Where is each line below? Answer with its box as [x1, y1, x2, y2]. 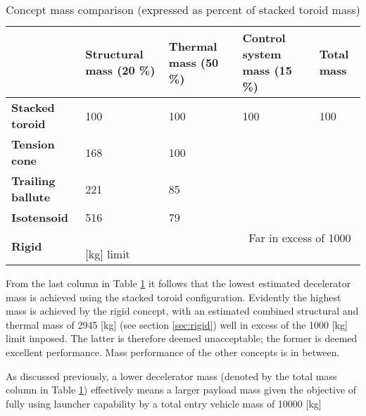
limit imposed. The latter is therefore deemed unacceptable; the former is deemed [6, 331, 358, 346]
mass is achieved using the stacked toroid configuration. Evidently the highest [6, 289, 341, 304]
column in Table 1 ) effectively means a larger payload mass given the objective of [6, 382, 357, 397]
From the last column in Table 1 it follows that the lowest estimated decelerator [6, 276, 351, 290]
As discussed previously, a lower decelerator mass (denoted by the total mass [6, 368, 337, 383]
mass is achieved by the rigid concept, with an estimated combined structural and [6, 303, 359, 318]
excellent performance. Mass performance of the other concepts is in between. [6, 344, 340, 359]
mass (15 [242, 62, 292, 78]
